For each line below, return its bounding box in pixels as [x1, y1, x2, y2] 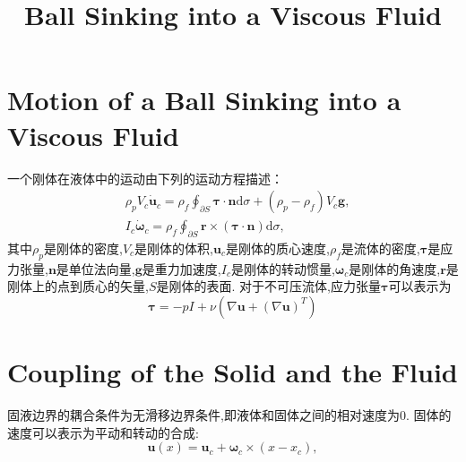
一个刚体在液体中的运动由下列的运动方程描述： [7, 168, 283, 187]
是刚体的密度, [43, 238, 123, 257]
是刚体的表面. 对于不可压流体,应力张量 [156, 277, 381, 295]
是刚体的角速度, [349, 259, 441, 278]
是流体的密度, [341, 238, 420, 257]
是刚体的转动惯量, [230, 259, 335, 278]
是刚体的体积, [134, 238, 213, 257]
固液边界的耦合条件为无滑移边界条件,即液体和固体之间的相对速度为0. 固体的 [7, 406, 452, 424]
